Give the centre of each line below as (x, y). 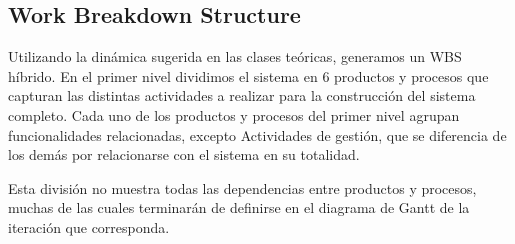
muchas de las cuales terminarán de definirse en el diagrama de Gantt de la (239, 207)
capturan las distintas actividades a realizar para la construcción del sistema (242, 95)
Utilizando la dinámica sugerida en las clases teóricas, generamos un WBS (235, 56)
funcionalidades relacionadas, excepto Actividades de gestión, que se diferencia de (257, 134)
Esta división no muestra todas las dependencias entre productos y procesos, (242, 187)
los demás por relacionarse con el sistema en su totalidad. (184, 154)
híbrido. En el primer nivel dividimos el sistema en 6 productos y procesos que (248, 75)
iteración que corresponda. (89, 226)
